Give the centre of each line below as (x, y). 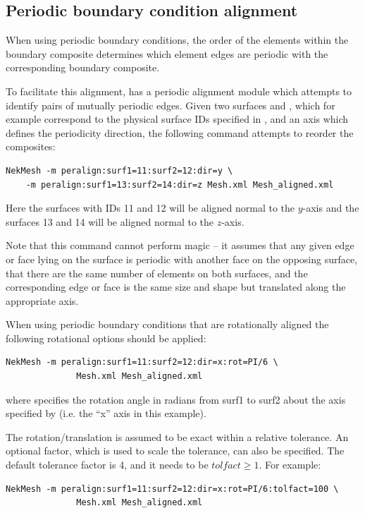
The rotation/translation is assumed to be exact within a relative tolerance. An (177, 436)
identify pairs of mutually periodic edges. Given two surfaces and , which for (171, 105)
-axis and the (331, 208)
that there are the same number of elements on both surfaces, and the (157, 273)
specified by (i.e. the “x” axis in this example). (106, 413)
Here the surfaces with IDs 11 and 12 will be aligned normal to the (150, 208)
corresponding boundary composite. (83, 67)
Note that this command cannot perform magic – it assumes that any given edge (180, 245)
